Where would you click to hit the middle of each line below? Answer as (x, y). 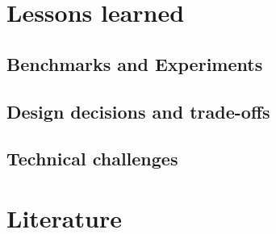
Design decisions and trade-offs (138, 111)
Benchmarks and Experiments (135, 63)
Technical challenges (92, 159)
